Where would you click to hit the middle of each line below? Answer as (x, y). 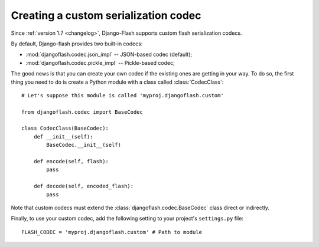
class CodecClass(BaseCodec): (65, 129)
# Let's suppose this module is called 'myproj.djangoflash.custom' (123, 95)
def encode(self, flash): (71, 162)
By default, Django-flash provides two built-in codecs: (77, 44)
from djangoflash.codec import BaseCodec (82, 112)
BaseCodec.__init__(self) (84, 145)
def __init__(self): (63, 136)
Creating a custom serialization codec (106, 15)
